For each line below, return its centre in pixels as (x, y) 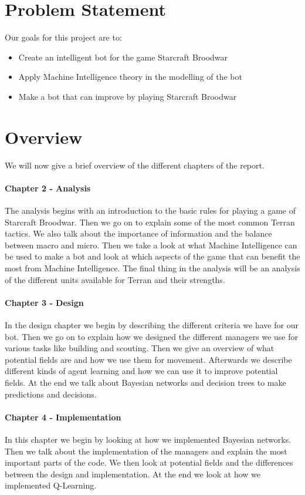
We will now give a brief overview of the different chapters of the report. (135, 165)
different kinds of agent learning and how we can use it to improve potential (141, 371)
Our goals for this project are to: (63, 37)
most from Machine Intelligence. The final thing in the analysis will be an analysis (152, 267)
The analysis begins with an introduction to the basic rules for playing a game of (150, 211)
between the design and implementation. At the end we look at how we (133, 474)
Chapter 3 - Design (44, 302)
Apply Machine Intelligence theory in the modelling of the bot (130, 77)
